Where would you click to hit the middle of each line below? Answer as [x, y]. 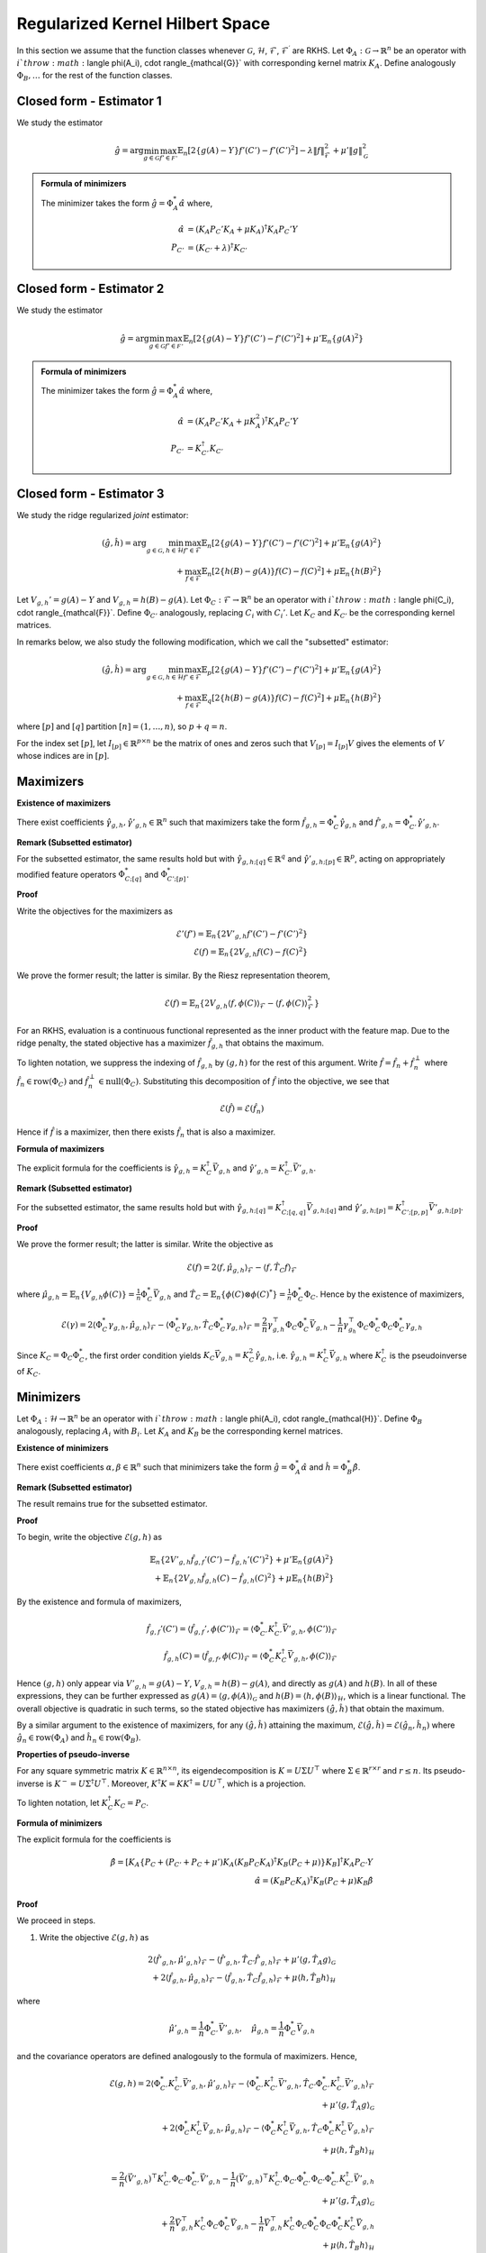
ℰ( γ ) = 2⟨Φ [81, 1324]
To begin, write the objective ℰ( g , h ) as [89, 1537]
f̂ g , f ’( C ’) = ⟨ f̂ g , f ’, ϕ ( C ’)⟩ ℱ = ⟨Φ [203, 1629]
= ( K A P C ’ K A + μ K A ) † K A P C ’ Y [243, 229]
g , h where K [359, 1356]
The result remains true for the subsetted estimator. [112, 1504]
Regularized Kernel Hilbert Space [143, 23]
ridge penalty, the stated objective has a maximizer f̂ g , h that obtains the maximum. [170, 1044]
